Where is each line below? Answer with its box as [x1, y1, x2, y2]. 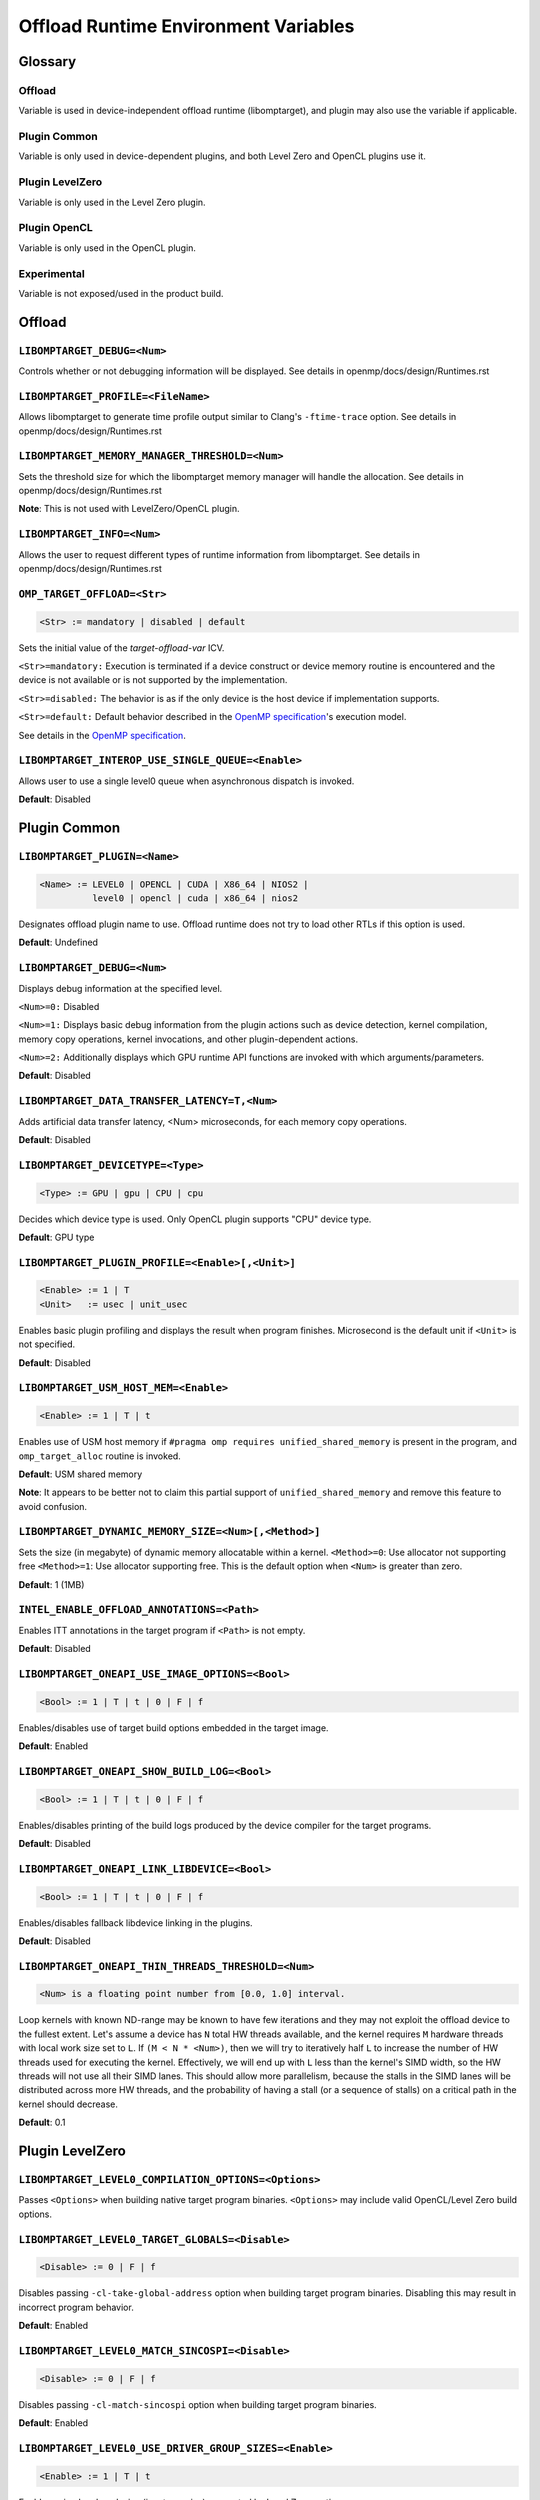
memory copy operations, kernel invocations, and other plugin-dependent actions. [18, 1033, 359, 1045]
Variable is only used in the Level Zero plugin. [18, 196, 206, 208]
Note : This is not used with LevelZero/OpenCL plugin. [18, 503, 240, 515]
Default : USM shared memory [18, 1468, 143, 1480]
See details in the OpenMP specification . [18, 729, 187, 741]
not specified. [18, 1338, 76, 1350]
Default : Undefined [18, 936, 99, 949]
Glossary [18, 53, 77, 70]
